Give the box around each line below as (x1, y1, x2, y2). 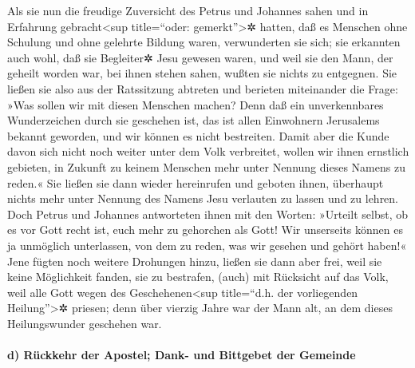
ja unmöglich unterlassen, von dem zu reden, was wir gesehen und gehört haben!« (7, 236, 407, 253)
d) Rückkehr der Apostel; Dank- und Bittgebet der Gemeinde (7, 346, 356, 363)
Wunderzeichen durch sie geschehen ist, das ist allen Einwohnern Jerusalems (7, 112, 380, 129)
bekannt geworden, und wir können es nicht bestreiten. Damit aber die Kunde (7, 127, 389, 144)
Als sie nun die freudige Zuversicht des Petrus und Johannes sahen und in (7, 2, 369, 18)
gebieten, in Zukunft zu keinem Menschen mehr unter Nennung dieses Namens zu (7, 158, 405, 175)
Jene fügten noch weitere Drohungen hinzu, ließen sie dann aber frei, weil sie (7, 252, 382, 269)
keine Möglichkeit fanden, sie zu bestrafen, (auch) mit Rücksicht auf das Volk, (7, 268, 389, 285)
